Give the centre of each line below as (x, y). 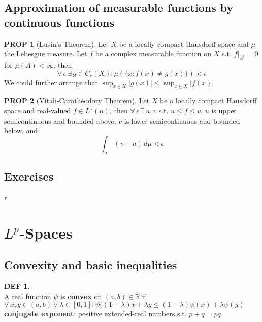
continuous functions (59, 22)
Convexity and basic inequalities (91, 265)
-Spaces (46, 232)
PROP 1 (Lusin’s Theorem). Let (56, 43)
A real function (28, 296)
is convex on (81, 296)
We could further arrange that (51, 82)
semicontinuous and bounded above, (60, 120)
